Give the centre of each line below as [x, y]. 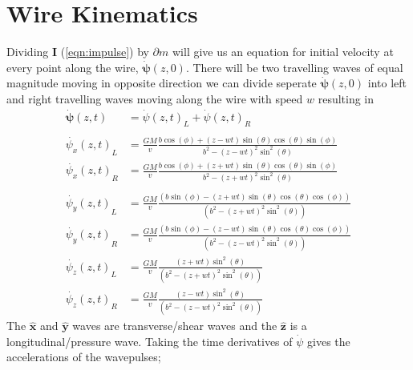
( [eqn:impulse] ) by [105, 52]
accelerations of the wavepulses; [84, 357]
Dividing [28, 52]
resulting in [346, 98]
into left [387, 83]
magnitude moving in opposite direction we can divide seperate [162, 83]
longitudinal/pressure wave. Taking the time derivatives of [150, 341]
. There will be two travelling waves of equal [294, 67]
